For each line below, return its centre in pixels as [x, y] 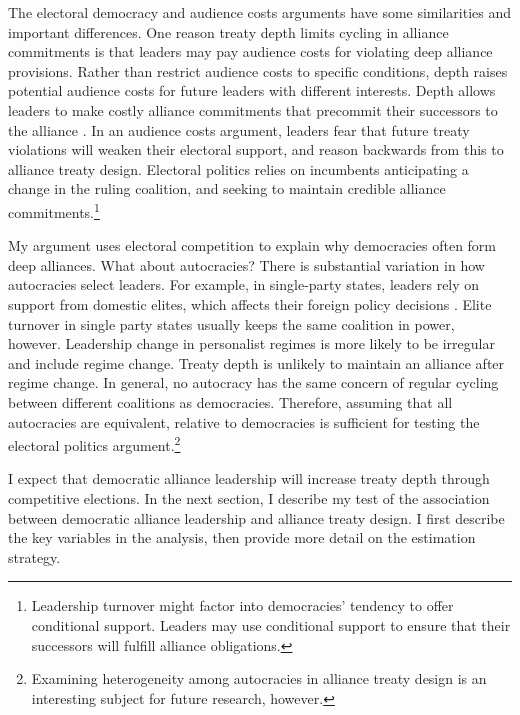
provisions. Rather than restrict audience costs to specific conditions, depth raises [258, 70]
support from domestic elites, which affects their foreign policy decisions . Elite [250, 303]
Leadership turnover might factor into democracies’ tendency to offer [242, 605]
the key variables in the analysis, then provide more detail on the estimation [242, 537]
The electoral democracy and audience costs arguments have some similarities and [259, 12]
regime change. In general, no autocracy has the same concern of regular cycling [253, 382]
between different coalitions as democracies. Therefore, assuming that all [230, 401]
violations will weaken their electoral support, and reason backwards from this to [256, 149]
